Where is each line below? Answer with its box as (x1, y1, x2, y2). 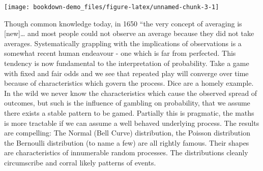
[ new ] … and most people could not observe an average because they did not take (4, 28, 254, 39)
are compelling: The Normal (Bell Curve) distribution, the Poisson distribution (4, 127, 250, 138)
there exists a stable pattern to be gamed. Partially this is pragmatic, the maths (4, 108, 254, 118)
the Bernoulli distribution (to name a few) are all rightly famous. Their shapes (4, 137, 249, 148)
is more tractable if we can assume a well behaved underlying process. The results (4, 117, 259, 128)
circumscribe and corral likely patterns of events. (4, 157, 156, 167)
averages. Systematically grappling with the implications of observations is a (4, 38, 242, 48)
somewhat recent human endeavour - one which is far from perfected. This (4, 48, 236, 58)
